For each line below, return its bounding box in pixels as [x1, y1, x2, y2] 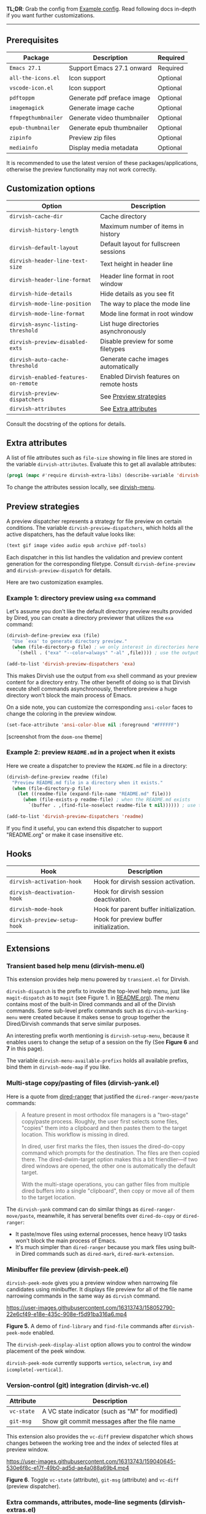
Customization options [6, 183, 96, 194]
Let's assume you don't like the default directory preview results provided [6, 608, 193, 615]
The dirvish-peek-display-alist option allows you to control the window [6, 1341, 191, 1348]
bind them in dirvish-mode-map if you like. [6, 1063, 111, 1071]
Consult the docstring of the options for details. [6, 420, 126, 427]
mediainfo [9, 144, 38, 151]
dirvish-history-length [9, 226, 79, 234]
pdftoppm [9, 94, 35, 101]
